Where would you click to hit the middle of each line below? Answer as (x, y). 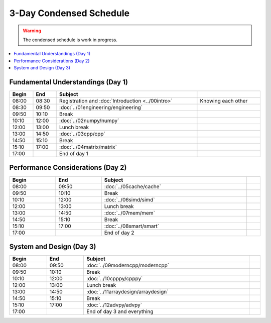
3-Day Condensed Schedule (70, 13)
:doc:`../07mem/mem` (130, 212)
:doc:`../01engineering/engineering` (101, 107)
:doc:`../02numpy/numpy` (89, 121)
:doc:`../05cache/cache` (133, 186)
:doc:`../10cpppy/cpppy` (114, 279)
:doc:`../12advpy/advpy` (114, 305)
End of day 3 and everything (120, 311)
